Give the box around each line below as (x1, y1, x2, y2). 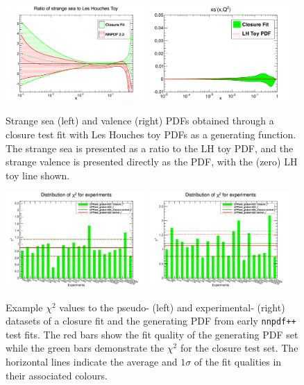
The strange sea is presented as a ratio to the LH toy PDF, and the (6, 140, 294, 155)
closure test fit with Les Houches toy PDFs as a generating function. (6, 126, 296, 141)
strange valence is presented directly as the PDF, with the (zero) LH (6, 154, 298, 169)
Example (6, 300, 43, 314)
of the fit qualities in (194, 354, 282, 369)
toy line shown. (6, 167, 70, 182)
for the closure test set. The (180, 341, 298, 355)
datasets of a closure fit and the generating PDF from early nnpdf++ (6, 313, 296, 328)
